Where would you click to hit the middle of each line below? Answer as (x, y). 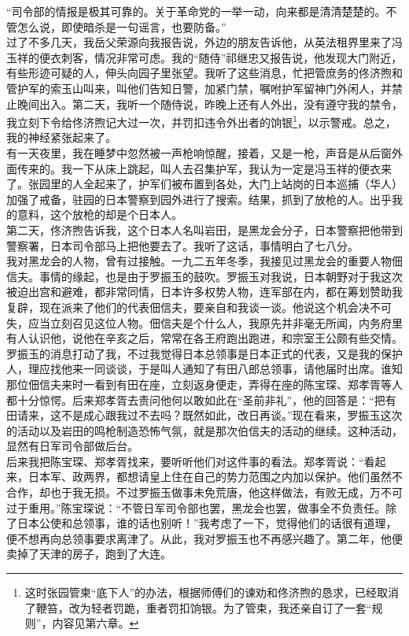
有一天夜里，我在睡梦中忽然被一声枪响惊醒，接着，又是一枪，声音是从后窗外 (204, 153)
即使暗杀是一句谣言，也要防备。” (144, 26)
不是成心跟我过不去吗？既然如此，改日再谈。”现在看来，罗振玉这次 (232, 415)
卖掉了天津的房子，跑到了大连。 (89, 554)
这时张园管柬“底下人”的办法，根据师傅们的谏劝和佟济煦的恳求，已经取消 (212, 592)
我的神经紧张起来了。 (61, 137)
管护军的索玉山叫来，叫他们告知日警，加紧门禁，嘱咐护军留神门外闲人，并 (199, 88)
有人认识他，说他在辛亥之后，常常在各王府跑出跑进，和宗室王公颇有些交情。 (204, 338)
